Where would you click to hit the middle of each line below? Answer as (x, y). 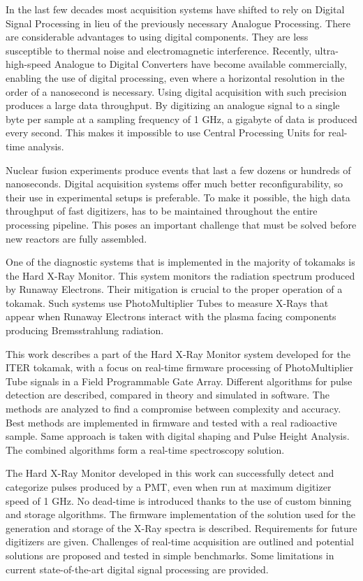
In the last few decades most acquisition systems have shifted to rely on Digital (175, 9)
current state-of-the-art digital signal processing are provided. (137, 569)
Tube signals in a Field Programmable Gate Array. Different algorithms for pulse (179, 381)
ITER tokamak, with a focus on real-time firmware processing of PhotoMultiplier (180, 367)
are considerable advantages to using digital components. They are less (157, 37)
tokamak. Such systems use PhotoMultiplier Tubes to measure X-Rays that (167, 302)
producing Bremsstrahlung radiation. (85, 330)
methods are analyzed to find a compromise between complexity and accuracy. (173, 409)
